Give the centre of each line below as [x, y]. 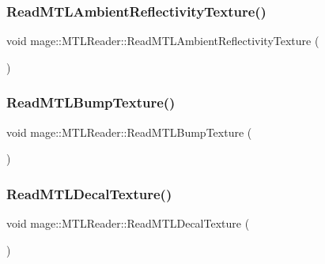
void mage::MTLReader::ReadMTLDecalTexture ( [128, 223]
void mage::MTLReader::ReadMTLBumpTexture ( [129, 132]
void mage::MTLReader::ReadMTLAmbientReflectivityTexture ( [163, 41]
